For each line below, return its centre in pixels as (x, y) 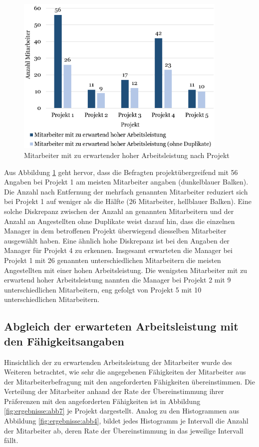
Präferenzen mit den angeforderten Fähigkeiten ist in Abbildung (102, 401)
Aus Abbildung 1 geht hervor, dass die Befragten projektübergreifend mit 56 (121, 172)
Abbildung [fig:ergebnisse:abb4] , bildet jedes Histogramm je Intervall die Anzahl (126, 421)
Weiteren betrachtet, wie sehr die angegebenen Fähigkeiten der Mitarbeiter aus (125, 372)
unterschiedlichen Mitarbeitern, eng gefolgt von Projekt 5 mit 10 (103, 289)
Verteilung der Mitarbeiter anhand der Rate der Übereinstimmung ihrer (114, 391)
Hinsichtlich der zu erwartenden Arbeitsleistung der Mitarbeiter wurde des (118, 362)
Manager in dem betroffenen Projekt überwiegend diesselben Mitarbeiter (115, 231)
